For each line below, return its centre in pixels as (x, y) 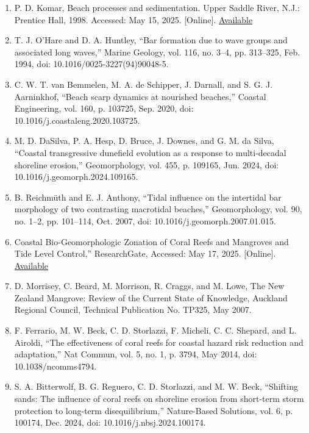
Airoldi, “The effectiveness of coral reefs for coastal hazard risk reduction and (159, 342)
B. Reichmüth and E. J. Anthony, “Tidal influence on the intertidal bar (148, 197)
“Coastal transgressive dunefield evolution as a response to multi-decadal (150, 152)
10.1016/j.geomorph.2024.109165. (76, 177)
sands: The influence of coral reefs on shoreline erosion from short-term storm (159, 399)
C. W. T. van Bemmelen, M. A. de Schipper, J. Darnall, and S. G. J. (144, 84)
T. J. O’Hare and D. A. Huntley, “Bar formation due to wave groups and (151, 40)
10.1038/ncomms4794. (55, 366)
